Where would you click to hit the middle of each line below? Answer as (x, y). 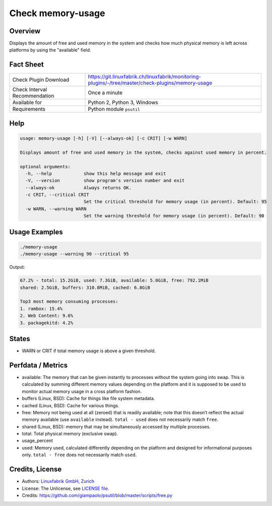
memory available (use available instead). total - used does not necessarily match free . (120, 420)
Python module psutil (114, 109)
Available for (27, 102)
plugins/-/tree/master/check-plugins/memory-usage (150, 83)
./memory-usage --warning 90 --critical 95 (75, 254)
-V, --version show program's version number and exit (105, 181)
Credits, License (36, 469)
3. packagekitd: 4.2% (47, 323)
